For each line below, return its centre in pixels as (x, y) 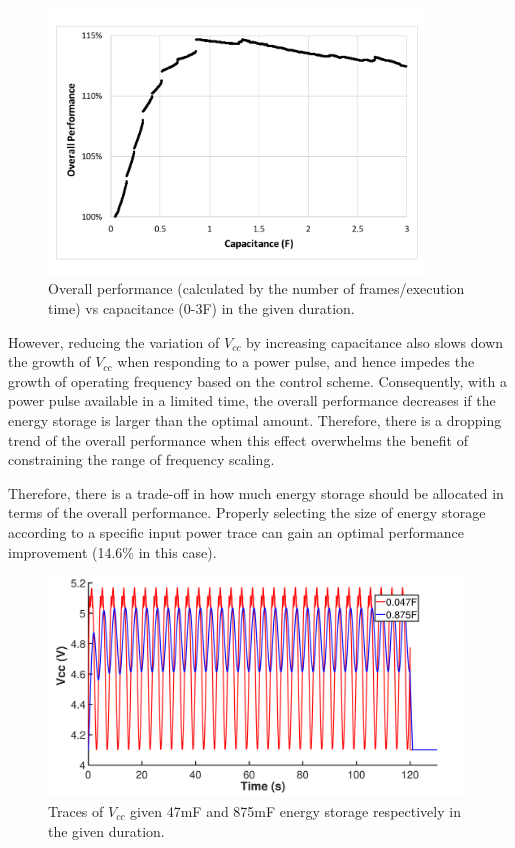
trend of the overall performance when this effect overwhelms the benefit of (238, 439)
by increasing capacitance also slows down (375, 341)
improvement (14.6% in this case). (112, 551)
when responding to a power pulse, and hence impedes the (296, 361)
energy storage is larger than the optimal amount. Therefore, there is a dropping (255, 420)
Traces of (76, 811)
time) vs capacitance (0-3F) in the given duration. (201, 308)
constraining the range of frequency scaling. (141, 459)
